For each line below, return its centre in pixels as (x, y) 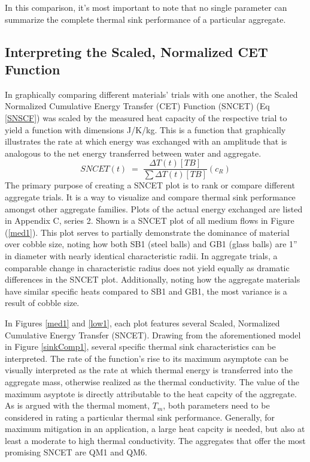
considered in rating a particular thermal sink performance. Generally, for (140, 417)
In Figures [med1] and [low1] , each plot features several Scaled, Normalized (142, 322)
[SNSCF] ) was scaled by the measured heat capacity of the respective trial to (146, 117)
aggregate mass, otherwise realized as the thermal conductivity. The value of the (152, 381)
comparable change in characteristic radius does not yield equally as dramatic (147, 267)
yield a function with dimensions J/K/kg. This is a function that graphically (145, 129)
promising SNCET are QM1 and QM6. (76, 452)
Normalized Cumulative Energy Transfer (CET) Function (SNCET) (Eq (137, 106)
